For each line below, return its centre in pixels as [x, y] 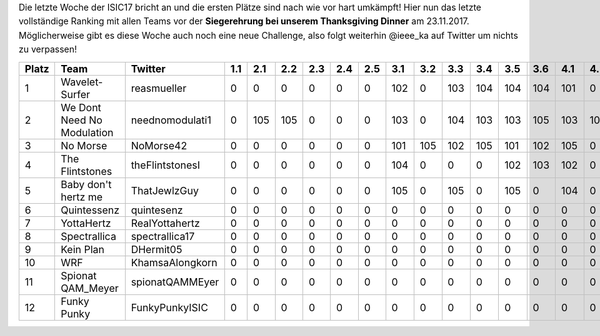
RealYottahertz [165, 223]
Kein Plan [82, 249]
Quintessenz [90, 210]
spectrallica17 [162, 236]
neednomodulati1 [171, 120]
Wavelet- [82, 82]
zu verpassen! [48, 49]
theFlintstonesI [165, 165]
